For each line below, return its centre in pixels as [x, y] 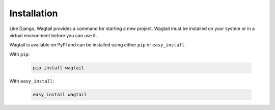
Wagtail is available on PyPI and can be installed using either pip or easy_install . [98, 45]
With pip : [20, 54]
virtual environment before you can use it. [53, 35]
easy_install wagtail [60, 94]
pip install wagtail [58, 68]
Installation [34, 13]
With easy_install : [32, 81]
